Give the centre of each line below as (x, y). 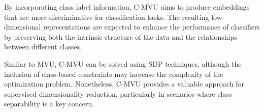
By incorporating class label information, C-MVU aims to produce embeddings (127, 7)
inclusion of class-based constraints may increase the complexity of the (114, 74)
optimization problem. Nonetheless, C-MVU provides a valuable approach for (124, 84)
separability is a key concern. (49, 104)
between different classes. (43, 47)
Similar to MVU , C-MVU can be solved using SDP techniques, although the (123, 63)
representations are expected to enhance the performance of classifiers (152, 27)
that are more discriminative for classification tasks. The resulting (107, 17)
